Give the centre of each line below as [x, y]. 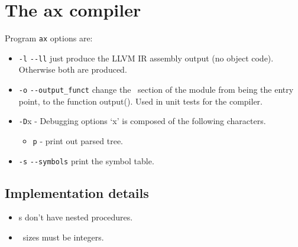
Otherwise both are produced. [73, 69]
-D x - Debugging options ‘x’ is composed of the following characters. [142, 121]
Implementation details [77, 192]
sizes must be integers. [63, 237]
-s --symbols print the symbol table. [86, 160]
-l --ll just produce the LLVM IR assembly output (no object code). [146, 58]
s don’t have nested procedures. [76, 217]
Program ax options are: [49, 38]
